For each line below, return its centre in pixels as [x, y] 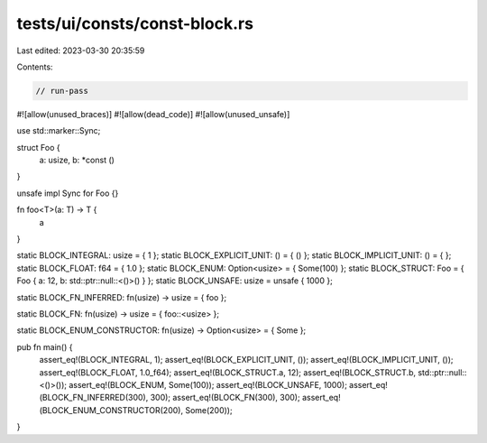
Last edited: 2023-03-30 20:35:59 [81, 51]
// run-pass [62, 91]
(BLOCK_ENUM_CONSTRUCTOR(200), [111, 410]
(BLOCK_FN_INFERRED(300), [94, 398]
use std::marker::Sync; [59, 131]
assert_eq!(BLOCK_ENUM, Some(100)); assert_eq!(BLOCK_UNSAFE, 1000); [208, 384]
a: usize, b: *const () [77, 160]
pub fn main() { [45, 346]
